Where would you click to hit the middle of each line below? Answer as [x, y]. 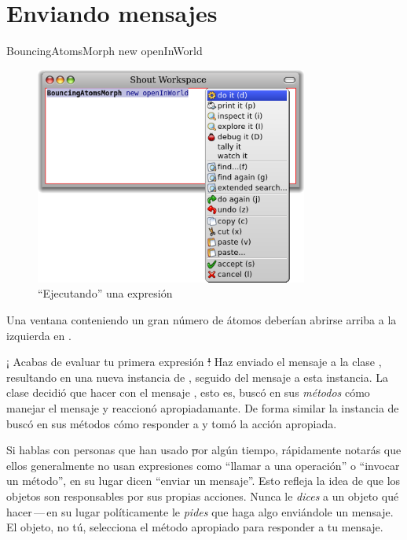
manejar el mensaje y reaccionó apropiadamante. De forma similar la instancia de [203, 408]
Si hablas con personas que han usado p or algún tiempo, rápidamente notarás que [204, 450]
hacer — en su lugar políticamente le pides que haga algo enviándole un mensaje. [200, 511]
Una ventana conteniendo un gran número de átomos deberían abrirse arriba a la [202, 320]
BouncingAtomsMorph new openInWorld [104, 51]
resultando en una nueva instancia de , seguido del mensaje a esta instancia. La [198, 377]
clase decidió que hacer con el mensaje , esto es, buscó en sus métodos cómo [188, 392]
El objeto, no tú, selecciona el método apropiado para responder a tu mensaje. [195, 527]
